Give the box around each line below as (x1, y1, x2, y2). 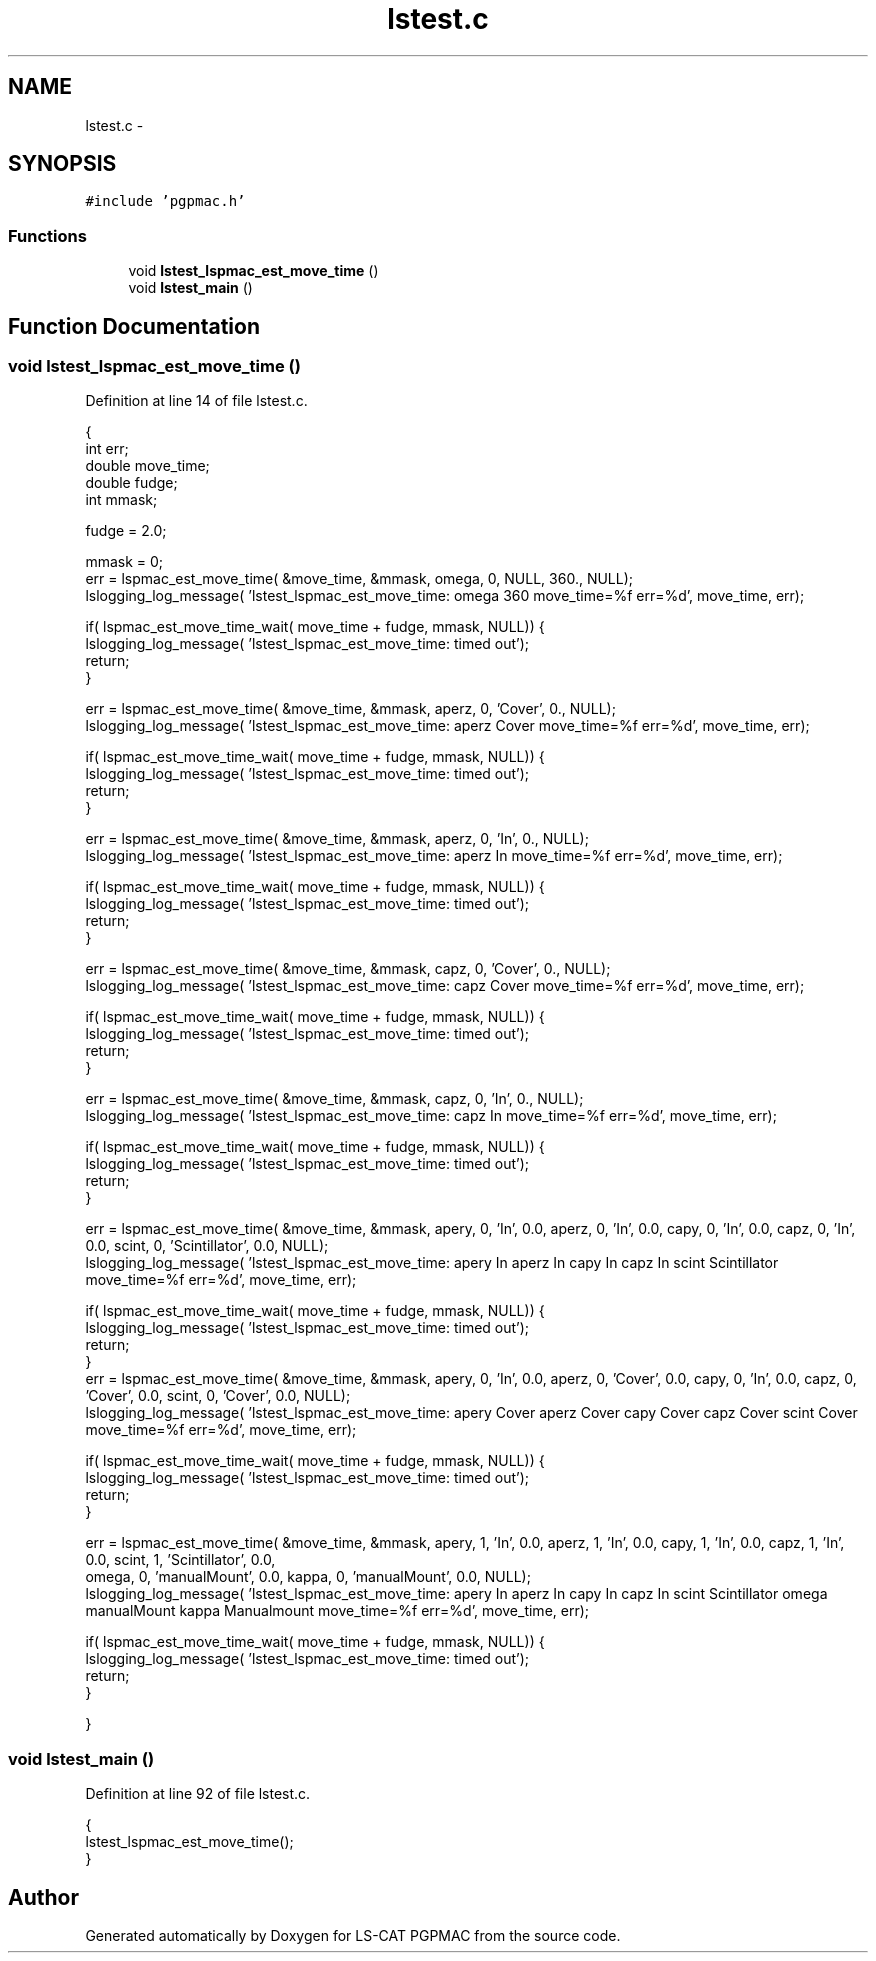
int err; (85, 440, 129, 458)
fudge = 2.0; (85, 522, 167, 540)
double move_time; (85, 457, 210, 475)
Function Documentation (8, 313, 260, 339)
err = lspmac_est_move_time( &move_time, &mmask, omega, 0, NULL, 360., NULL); (85, 570, 634, 588)
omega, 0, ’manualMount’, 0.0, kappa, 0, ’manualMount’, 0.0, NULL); (85, 1568, 531, 1586)
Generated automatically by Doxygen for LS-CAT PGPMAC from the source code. (85, 1927, 621, 1944)
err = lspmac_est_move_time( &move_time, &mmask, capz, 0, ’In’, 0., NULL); (85, 1090, 584, 1108)
